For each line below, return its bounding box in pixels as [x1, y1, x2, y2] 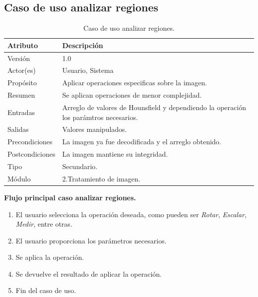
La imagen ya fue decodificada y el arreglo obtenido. [62, 136, 221, 147]
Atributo [7, 40, 38, 50]
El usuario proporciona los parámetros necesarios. [15, 235, 167, 245]
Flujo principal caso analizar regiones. [4, 192, 136, 202]
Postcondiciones [7, 149, 56, 159]
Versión [7, 53, 30, 63]
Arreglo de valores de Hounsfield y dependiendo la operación [62, 102, 246, 113]
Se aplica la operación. [15, 252, 84, 262]
